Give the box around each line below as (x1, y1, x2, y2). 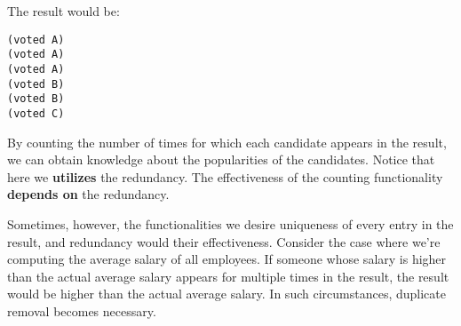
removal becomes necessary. (7, 301, 156, 320)
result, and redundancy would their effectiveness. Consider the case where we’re (7, 232, 441, 250)
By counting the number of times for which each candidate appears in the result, (7, 132, 447, 151)
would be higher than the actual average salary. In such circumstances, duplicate (7, 284, 446, 303)
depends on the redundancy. (7, 185, 170, 203)
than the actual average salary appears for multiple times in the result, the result (7, 266, 449, 285)
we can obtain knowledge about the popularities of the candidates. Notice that (7, 150, 435, 169)
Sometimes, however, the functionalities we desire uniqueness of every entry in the (7, 214, 454, 233)
